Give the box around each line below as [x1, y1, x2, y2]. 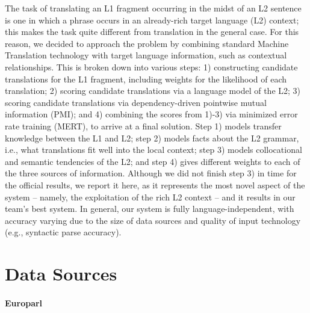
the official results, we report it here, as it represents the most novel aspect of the [5, 178, 305, 191]
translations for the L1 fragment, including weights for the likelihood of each [5, 72, 287, 85]
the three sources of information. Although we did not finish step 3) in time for [5, 167, 297, 179]
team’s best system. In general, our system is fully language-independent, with [5, 202, 294, 215]
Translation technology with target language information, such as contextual [5, 49, 287, 61]
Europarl [5, 296, 43, 309]
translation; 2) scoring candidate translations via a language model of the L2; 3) [5, 84, 301, 97]
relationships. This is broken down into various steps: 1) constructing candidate [5, 60, 298, 73]
